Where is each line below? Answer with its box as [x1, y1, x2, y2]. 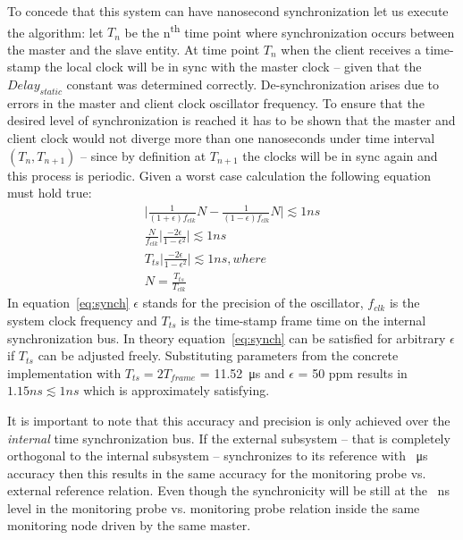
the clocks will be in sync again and [242, 146, 438, 165]
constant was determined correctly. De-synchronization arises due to [66, 75, 440, 94]
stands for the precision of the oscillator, [142, 293, 364, 312]
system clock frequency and [7, 310, 157, 329]
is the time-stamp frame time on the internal [181, 310, 426, 329]
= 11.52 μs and [199, 363, 285, 382]
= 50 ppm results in [298, 363, 408, 382]
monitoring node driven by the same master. [7, 516, 251, 535]
